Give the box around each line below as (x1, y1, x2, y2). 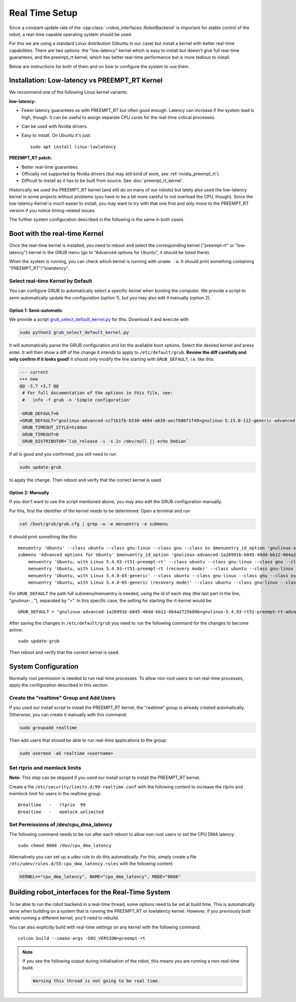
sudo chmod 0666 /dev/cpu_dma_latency (18, 843, 112, 849)
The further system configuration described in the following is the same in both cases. (9, 217, 185, 223)
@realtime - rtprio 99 (18, 802, 86, 808)
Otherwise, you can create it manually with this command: (9, 711, 127, 717)
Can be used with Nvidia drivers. (21, 123, 88, 129)
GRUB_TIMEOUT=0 (22, 432, 59, 437)
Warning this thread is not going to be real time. (33, 978, 160, 984)
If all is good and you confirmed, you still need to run (9, 451, 116, 457)
